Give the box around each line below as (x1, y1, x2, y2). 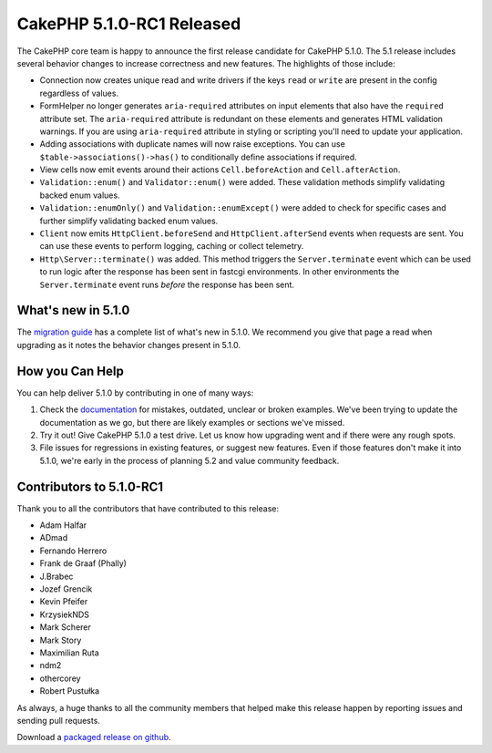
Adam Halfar (39, 520, 87, 531)
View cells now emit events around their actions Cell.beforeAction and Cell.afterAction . (39, 164, 401, 175)
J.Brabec (39, 571, 74, 582)
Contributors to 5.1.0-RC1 (16, 479, 164, 494)
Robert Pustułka (39, 686, 100, 696)
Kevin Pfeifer (39, 596, 88, 607)
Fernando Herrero (39, 545, 108, 556)
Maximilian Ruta (39, 647, 99, 658)
